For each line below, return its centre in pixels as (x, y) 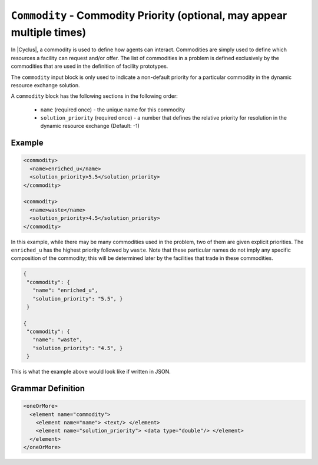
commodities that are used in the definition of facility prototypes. (90, 66)
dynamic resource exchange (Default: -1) (90, 126)
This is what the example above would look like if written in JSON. (91, 372)
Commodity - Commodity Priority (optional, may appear (149, 15)
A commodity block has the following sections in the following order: (94, 96)
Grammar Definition (48, 389)
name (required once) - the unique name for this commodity (113, 110)
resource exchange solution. (45, 85)
